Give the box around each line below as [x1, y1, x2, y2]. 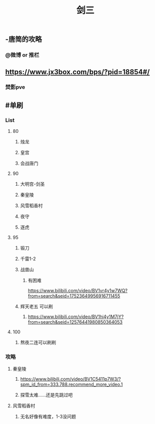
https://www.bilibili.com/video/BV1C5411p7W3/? [20, 376, 121, 382]
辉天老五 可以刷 [20, 303, 53, 309]
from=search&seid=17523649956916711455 [27, 293, 120, 299]
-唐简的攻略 [5, 35, 42, 44]
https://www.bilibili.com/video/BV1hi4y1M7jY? [27, 314, 124, 320]
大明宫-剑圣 [20, 181, 45, 187]
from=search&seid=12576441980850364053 [27, 319, 123, 325]
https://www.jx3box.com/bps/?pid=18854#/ [5, 67, 150, 76]
